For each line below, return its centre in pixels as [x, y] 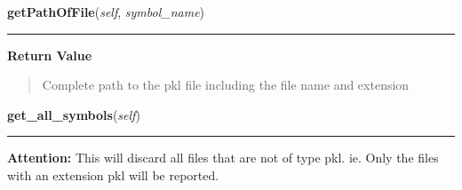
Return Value [50, 55]
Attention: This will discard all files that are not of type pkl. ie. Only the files [223, 158]
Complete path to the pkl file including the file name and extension [226, 85]
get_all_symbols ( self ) [74, 114]
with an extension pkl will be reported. [113, 174]
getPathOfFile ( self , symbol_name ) [106, 12]
